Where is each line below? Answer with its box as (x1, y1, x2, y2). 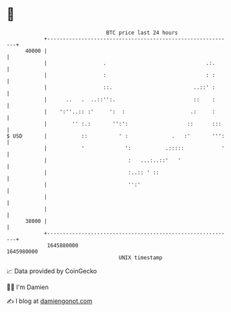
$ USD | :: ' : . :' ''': (6, 132, 225, 140)
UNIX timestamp (118, 254, 163, 261)
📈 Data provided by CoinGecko (6, 267, 97, 275)
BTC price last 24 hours (106, 29, 178, 36)
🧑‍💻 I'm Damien (6, 283, 49, 291)
